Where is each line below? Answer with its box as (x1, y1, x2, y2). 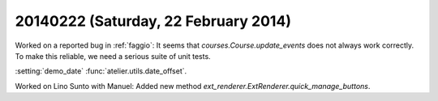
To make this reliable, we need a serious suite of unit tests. (15, 51, 211, 61)
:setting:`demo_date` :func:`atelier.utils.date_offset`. (15, 66, 187, 76)
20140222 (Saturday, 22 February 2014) (15, 12, 292, 30)
